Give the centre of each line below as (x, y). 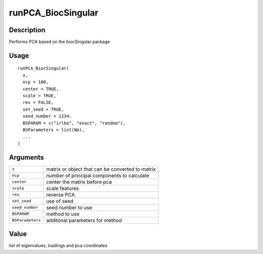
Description (27, 30)
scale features (63, 188)
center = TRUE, (41, 89)
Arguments (27, 157)
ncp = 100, (36, 82)
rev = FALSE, (38, 103)
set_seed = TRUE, (43, 109)
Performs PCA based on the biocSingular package (59, 42)
